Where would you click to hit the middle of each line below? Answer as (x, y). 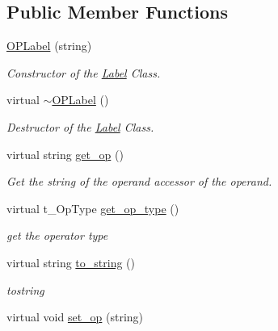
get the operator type (57, 235)
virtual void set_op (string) (75, 317)
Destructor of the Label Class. (80, 126)
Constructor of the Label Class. (84, 72)
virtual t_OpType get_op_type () (93, 208)
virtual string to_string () (71, 262)
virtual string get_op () (65, 154)
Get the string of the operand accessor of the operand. (139, 181)
